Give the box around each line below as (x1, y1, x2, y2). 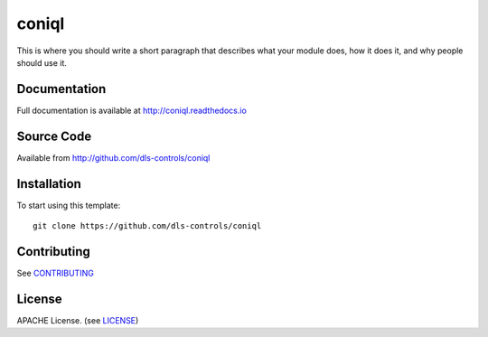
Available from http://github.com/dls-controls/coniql (16, 152, 211, 163)
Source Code (16, 128, 92, 144)
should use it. (16, 57, 68, 68)
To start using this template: (16, 200, 121, 211)
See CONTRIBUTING (16, 267, 94, 278)
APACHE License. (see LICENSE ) (16, 314, 139, 325)
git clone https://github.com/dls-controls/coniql (33, 221, 262, 231)
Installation (16, 176, 81, 192)
